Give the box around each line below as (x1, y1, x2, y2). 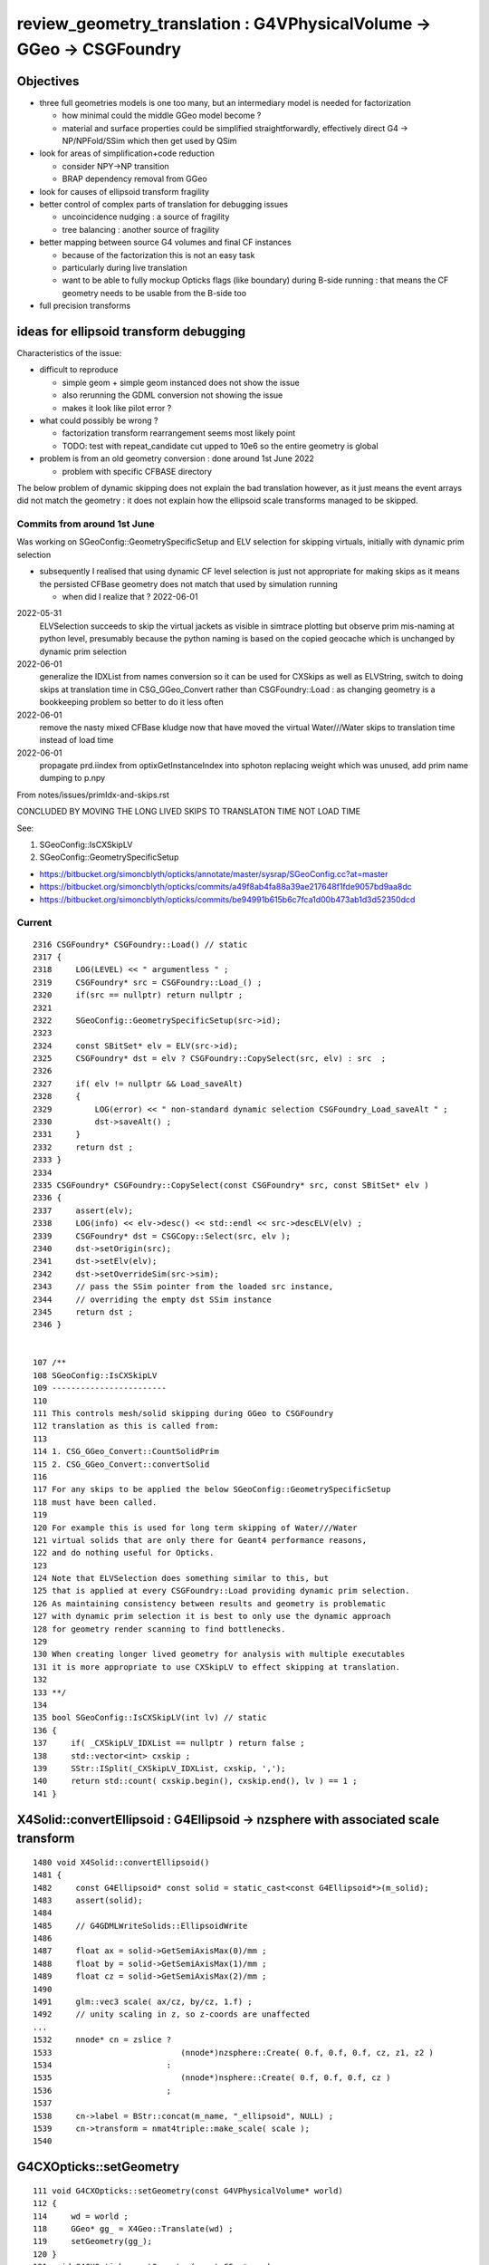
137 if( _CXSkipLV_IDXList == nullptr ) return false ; (33, 1738, 305, 1749)
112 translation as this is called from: (33, 1421, 219, 1431)
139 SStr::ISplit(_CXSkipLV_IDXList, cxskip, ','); (33, 1763, 286, 1773)
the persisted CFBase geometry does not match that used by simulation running (39, 578, 339, 589)
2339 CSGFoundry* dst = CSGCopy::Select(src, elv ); (33, 1230, 292, 1241)
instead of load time (39, 735, 114, 746)
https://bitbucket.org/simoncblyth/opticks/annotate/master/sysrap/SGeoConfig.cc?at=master (39, 868, 388, 879)
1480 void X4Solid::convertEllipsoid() (33, 1857, 210, 1867)
